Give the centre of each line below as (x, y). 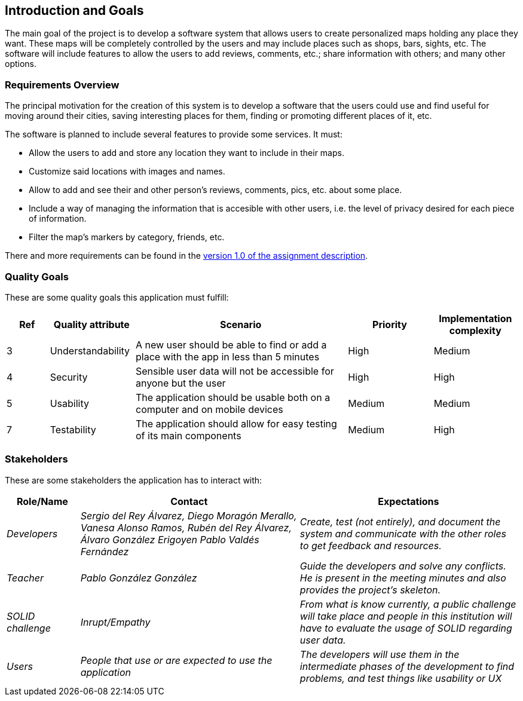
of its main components (188, 435)
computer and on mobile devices (209, 409)
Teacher (25, 578)
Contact (189, 501)
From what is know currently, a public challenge (408, 604)
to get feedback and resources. (371, 545)
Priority (390, 324)
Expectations (409, 501)
